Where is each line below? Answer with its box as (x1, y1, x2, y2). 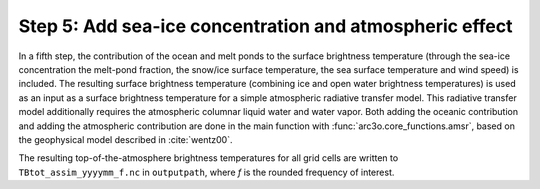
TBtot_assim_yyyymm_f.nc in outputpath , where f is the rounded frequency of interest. (18, 166, 395, 178)
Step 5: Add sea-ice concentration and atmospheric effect (18, 15, 513, 37)
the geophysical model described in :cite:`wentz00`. (18, 133, 233, 145)
